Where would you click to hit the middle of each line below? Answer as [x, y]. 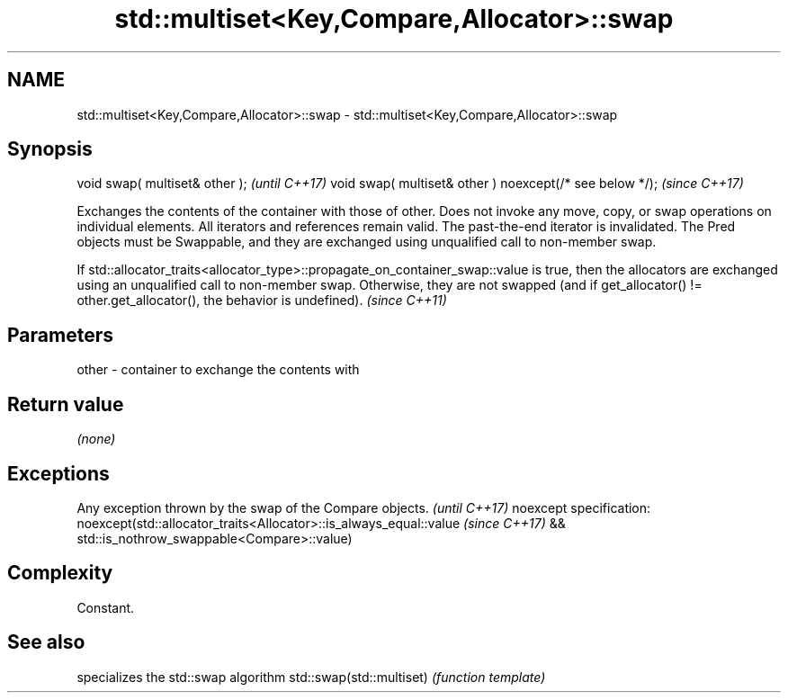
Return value [66, 404]
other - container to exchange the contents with [218, 370]
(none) [96, 439]
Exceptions [58, 473]
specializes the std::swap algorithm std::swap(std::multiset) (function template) [311, 677]
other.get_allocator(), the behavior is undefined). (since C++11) [262, 301]
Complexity [60, 573]
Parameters [60, 335]
